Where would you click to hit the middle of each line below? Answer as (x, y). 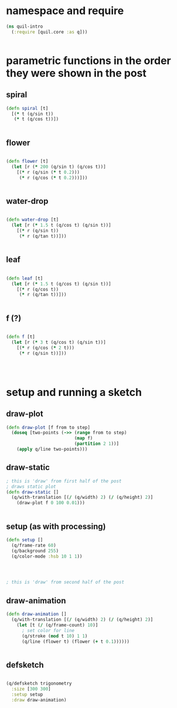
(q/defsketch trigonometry (39, 684)
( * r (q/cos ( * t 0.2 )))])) (53, 177)
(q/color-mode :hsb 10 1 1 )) (47, 556)
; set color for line (48, 630)
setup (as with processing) (56, 526)
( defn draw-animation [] (36, 614)
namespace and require (65, 11)
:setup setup (27, 694)
